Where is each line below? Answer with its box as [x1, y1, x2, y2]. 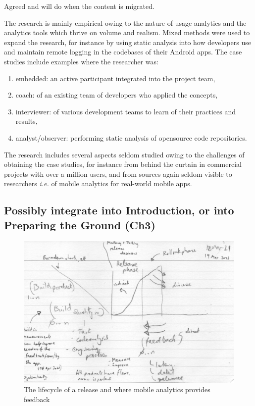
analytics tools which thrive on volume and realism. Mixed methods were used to [4, 27, 250, 38]
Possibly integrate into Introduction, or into [4, 203, 234, 218]
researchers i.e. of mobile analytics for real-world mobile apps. [4, 178, 192, 189]
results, [15, 116, 38, 126]
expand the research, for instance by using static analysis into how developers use [4, 37, 251, 47]
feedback [24, 394, 50, 404]
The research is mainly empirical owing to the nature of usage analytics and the [4, 17, 247, 28]
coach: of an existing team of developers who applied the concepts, [15, 90, 218, 100]
